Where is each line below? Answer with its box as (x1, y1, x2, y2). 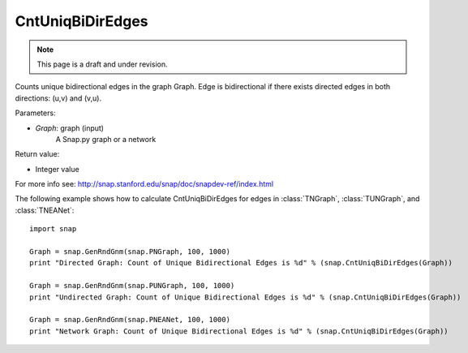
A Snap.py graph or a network (55, 134, 157, 144)
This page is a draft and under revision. (36, 59, 168, 69)
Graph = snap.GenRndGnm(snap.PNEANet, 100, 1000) (29, 315, 231, 325)
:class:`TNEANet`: (15, 205, 75, 215)
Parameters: (15, 108, 56, 118)
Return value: (15, 149, 60, 159)
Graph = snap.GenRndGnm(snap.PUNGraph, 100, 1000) (29, 281, 235, 291)
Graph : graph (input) (35, 123, 105, 133)
